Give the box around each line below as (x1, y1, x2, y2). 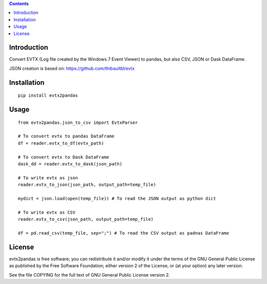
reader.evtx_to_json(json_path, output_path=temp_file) (18, 182, 156, 188)
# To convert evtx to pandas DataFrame (18, 133, 115, 139)
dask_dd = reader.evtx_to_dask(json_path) (18, 161, 123, 167)
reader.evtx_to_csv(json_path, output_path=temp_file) (18, 216, 154, 222)
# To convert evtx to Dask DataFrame (18, 154, 110, 160)
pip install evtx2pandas (18, 93, 78, 98)
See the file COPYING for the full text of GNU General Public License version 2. (9, 272, 170, 278)
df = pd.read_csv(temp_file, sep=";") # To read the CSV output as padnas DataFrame (18, 230, 229, 236)
